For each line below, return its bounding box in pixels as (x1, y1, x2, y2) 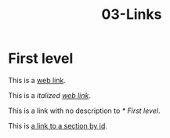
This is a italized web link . (8, 90, 92, 100)
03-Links (101, 5, 162, 24)
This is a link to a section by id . (8, 121, 108, 130)
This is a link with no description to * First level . (8, 106, 161, 115)
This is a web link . (8, 75, 67, 85)
